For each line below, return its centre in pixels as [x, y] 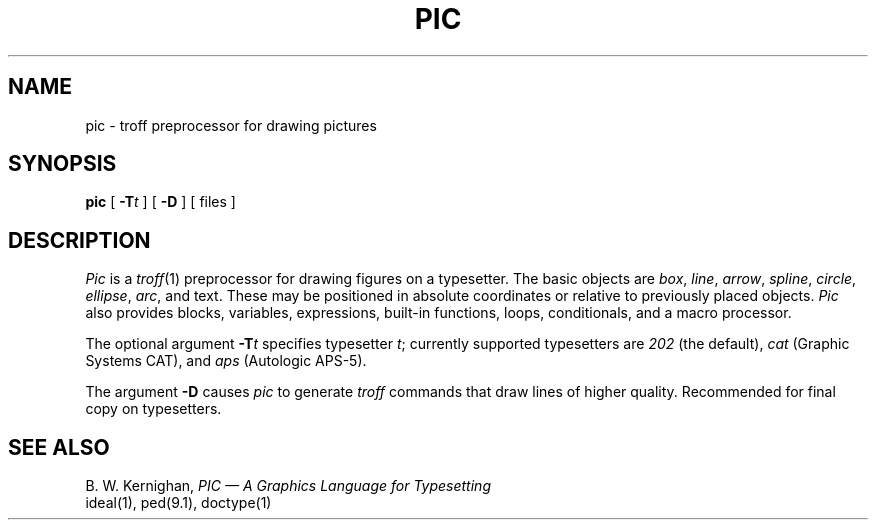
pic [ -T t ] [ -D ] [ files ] [160, 202]
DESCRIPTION [79, 240]
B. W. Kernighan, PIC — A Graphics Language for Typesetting [288, 486]
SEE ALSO [59, 447]
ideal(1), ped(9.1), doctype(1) [178, 503]
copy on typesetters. [153, 409]
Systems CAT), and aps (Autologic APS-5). [226, 361]
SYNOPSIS [62, 164]
